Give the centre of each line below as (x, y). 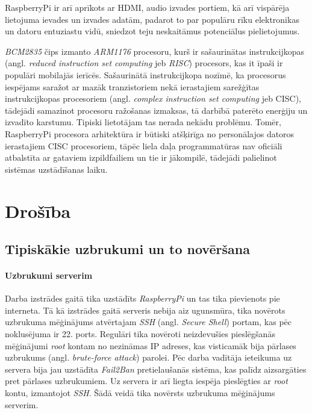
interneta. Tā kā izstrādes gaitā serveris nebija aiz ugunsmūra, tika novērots (145, 310)
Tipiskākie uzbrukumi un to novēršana (127, 249)
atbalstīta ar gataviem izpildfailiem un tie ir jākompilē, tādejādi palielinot (141, 157)
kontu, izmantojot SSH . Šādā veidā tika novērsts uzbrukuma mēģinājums (140, 393)
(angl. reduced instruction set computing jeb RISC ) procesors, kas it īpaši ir (144, 63)
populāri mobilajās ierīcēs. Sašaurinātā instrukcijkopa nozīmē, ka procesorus (145, 74)
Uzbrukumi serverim (49, 275)
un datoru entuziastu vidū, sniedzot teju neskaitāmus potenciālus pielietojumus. (152, 31)
